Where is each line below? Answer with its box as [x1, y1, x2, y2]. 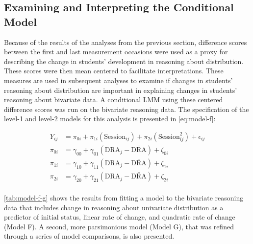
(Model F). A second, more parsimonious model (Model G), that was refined [4, 221, 234, 231]
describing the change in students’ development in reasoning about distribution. [4, 56, 244, 66]
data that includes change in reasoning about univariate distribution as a [4, 202, 224, 212]
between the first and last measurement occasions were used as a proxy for [4, 46, 228, 57]
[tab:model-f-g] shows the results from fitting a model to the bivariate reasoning [4, 193, 244, 203]
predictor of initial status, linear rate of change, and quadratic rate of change [4, 212, 235, 222]
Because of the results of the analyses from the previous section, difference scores [4, 37, 247, 47]
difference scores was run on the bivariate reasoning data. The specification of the [4, 104, 249, 114]
